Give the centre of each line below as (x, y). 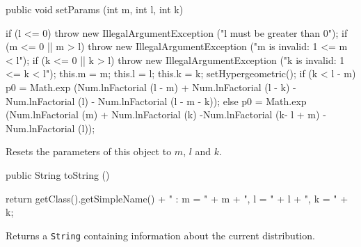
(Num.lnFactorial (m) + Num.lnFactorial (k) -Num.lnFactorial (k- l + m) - (166, 114)
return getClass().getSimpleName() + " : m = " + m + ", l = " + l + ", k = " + (177, 198)
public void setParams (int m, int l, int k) (95, 9)
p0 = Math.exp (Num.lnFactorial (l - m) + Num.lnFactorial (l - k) (148, 87)
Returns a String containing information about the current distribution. (160, 235)
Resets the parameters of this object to (89, 151)
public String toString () (58, 174)
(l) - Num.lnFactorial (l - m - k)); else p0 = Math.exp (192, 101)
